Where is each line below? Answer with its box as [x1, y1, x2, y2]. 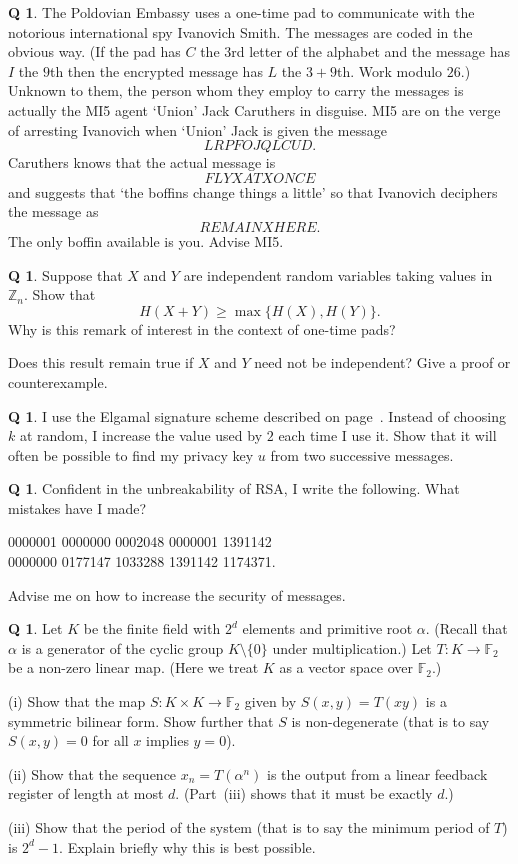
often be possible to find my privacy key [8, 444, 254, 465]
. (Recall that [425, 618, 508, 639]
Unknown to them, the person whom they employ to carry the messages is [8, 80, 464, 101]
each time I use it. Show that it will [278, 425, 497, 446]
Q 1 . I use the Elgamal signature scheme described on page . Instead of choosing [8, 405, 506, 426]
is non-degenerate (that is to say [291, 710, 490, 731]
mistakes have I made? [8, 497, 147, 518]
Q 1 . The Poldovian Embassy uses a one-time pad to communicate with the [8, 2, 475, 22]
